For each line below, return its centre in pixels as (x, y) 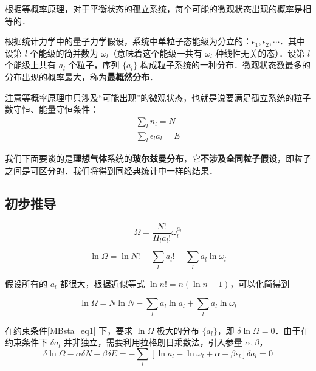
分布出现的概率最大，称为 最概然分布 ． (81, 76)
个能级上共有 (30, 65)
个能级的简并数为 (64, 53)
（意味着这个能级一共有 (155, 53)
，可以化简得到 (260, 283)
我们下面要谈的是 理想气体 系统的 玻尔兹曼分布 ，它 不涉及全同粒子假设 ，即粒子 (158, 158)
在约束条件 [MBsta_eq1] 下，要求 (69, 330)
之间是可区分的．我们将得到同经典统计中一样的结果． (111, 170)
